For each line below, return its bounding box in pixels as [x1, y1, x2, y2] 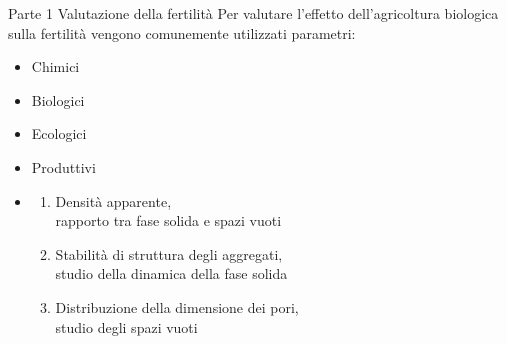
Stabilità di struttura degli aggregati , [55, 243, 283, 264]
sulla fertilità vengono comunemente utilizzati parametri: [8, 22, 356, 43]
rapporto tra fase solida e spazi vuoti [55, 210, 282, 231]
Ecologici [31, 123, 87, 144]
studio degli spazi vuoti [55, 316, 198, 337]
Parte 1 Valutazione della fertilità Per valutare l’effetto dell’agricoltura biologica [8, 3, 499, 23]
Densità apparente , [55, 190, 172, 211]
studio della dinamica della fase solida [55, 263, 288, 284]
